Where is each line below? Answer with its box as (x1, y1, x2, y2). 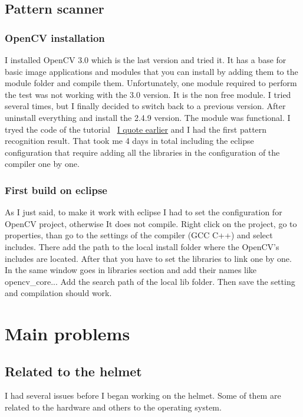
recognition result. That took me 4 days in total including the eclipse (5, 134, 254, 147)
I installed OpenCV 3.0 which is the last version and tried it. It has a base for (5, 54, 286, 65)
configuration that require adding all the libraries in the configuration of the (5, 146, 280, 158)
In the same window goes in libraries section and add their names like (5, 264, 257, 276)
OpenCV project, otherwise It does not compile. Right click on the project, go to (5, 217, 297, 229)
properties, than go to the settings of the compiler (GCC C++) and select (5, 229, 273, 241)
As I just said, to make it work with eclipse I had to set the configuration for (5, 206, 282, 218)
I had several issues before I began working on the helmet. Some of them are (5, 389, 281, 402)
